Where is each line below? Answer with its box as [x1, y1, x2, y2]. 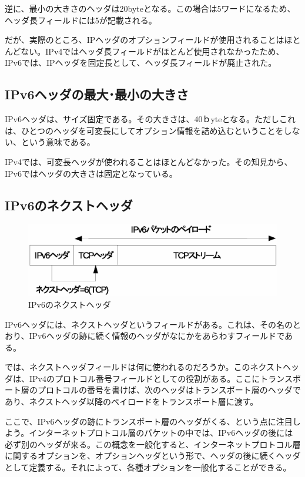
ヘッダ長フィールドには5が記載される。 [5, 14, 157, 26]
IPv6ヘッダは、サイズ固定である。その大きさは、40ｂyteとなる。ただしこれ [5, 113, 296, 125]
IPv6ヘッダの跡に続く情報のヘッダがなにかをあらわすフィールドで [29, 330, 284, 342]
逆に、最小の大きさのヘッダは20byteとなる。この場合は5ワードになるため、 [5, 2, 296, 14]
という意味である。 [21, 136, 95, 148]
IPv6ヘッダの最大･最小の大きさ [5, 85, 189, 103]
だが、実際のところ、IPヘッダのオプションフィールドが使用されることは [5, 33, 284, 46]
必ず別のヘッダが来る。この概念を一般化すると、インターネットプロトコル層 [5, 438, 301, 450]
